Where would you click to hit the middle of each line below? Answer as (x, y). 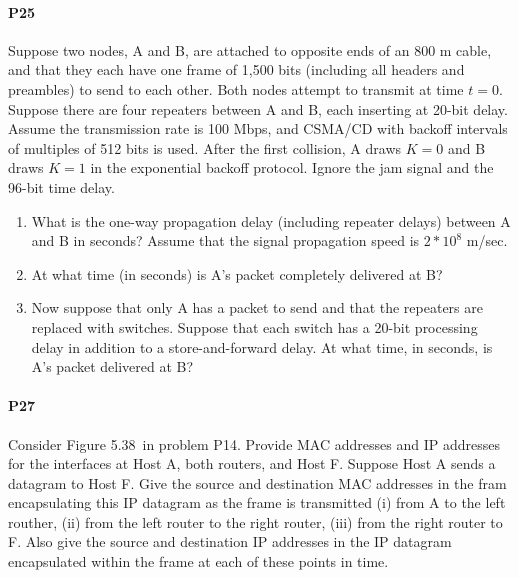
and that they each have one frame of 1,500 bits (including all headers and (236, 69)
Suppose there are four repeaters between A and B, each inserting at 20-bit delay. (258, 108)
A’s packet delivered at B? (112, 366)
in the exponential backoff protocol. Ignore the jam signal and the (292, 167)
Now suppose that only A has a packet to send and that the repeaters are (257, 307)
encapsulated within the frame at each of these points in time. (198, 561)
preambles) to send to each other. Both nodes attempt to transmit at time (236, 88)
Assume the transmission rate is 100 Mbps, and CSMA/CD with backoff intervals (258, 128)
